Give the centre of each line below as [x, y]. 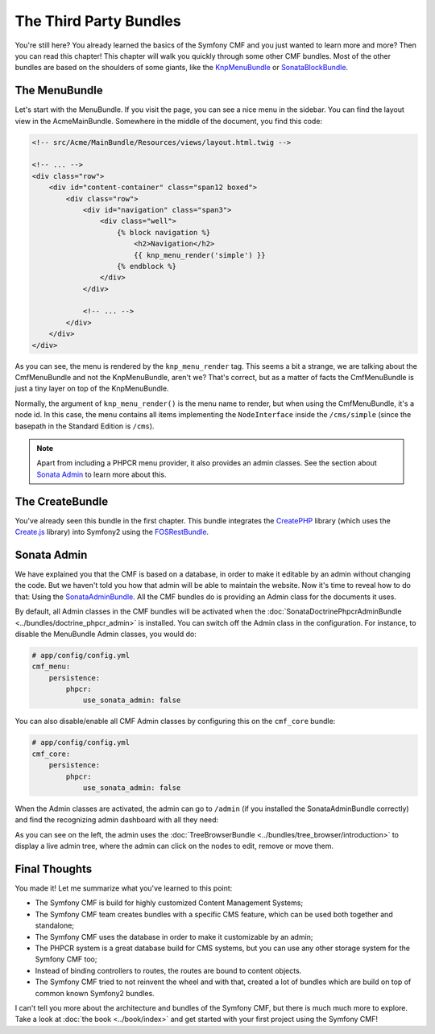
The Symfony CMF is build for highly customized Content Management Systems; [169, 903]
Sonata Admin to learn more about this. [101, 474]
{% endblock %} [147, 266]
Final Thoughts [54, 869]
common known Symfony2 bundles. [95, 993]
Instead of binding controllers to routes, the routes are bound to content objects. [168, 970]
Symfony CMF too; [66, 959]
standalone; [55, 925]
